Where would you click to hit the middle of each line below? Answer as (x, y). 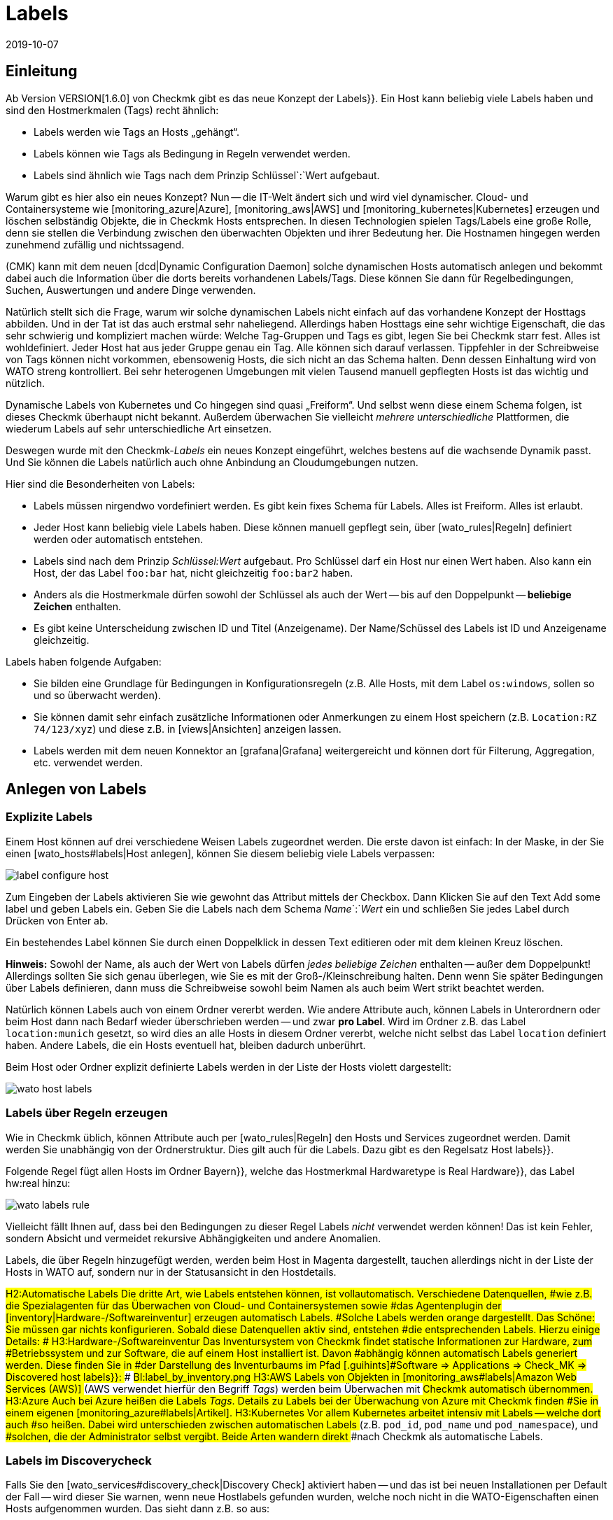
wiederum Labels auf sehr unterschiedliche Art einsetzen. (139, 428)
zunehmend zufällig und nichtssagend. (95, 244)
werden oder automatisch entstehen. (118, 539)
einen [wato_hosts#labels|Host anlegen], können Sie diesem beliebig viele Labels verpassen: (220, 853)
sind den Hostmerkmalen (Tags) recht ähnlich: (112, 110)
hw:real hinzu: (38, 1183)
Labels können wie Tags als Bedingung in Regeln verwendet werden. (192, 153)
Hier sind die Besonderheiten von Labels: (100, 484)
